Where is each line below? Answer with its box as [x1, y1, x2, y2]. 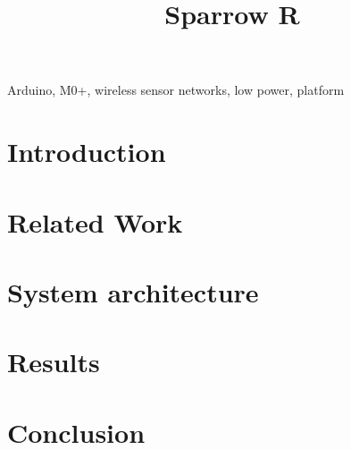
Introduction [7, 133, 166, 170]
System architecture [7, 273, 259, 310]
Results [7, 344, 100, 380]
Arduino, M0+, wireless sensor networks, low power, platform [7, 81, 345, 99]
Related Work [7, 203, 183, 240]
